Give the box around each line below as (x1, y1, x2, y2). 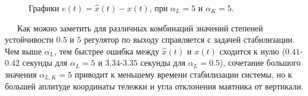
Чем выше (5, 44, 42, 57)
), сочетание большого (219, 56, 301, 69)
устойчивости (5, 33, 54, 46)
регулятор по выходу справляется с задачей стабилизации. (83, 33, 295, 46)
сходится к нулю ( (219, 44, 285, 57)
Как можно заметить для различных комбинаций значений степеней (17, 21, 263, 34)
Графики (29, 2, 60, 14)
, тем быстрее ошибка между (54, 44, 160, 57)
